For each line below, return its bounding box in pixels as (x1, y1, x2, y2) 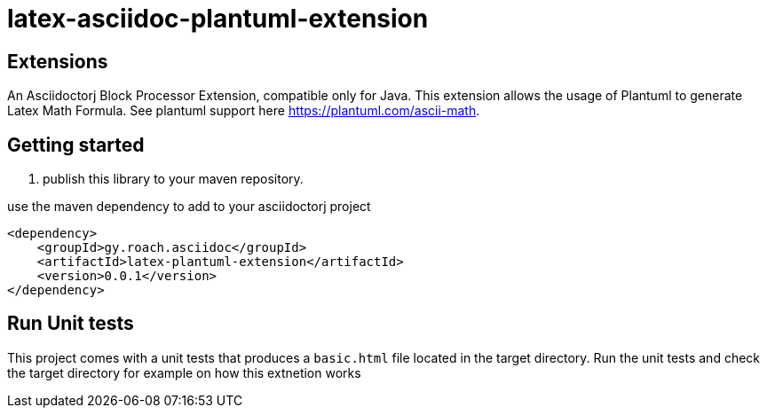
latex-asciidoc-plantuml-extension (7, 4, 429, 34)
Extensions (7, 50, 108, 73)
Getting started (7, 133, 145, 156)
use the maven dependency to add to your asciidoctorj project (7, 199, 371, 215)
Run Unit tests (7, 312, 134, 335)
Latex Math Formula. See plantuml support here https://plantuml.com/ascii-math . (7, 103, 480, 119)
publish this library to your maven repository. (43, 171, 304, 187)
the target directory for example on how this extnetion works (7, 364, 361, 380)
